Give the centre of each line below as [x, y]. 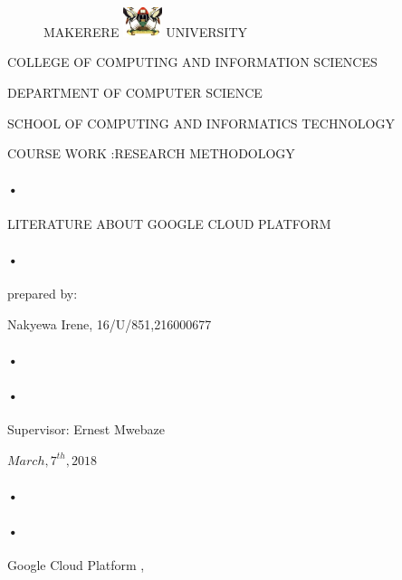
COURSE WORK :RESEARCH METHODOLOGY [151, 153]
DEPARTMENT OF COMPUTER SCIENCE [135, 93]
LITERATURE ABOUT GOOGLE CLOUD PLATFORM [169, 223]
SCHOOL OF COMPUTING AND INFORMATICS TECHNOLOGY [201, 123]
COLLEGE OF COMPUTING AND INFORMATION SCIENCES [192, 62]
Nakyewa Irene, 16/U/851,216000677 [110, 323]
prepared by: [43, 294]
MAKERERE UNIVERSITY [145, 31]
